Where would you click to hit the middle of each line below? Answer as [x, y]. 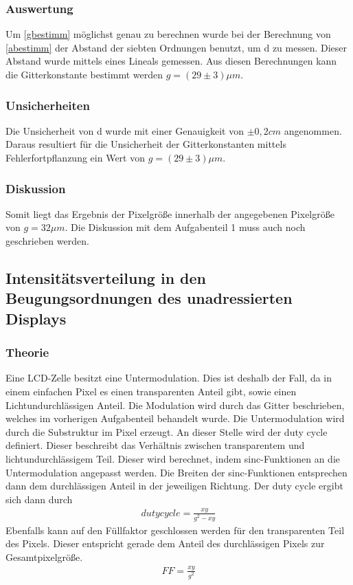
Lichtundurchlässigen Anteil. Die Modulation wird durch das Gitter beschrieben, [175, 405]
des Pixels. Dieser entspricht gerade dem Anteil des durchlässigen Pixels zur [165, 543]
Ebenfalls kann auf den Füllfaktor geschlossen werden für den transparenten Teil [175, 530]
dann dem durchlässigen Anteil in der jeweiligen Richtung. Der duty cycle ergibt [174, 486]
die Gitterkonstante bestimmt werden [84, 74]
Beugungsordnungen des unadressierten [149, 298]
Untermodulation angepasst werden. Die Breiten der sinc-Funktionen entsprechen [176, 472]
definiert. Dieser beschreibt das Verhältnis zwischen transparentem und [155, 445]
